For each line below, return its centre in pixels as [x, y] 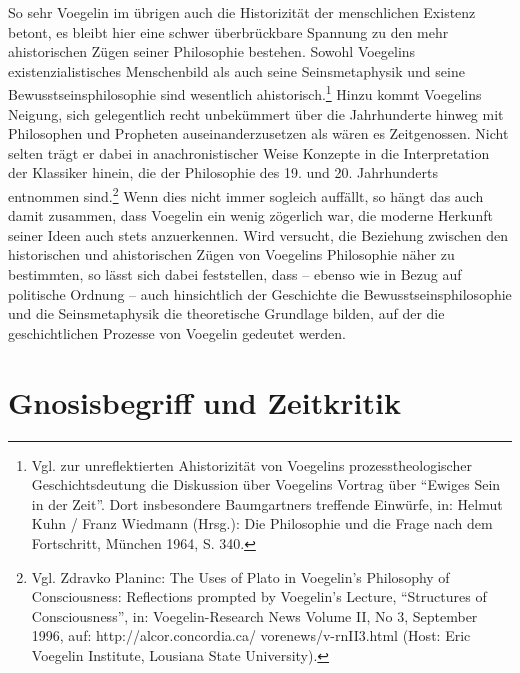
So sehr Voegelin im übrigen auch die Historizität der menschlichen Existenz [242, 12]
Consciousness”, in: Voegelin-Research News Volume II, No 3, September [254, 615]
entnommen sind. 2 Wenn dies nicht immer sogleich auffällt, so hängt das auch [246, 194]
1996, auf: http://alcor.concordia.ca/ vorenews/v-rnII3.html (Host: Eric [251, 635]
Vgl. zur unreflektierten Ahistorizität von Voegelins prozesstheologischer [251, 464]
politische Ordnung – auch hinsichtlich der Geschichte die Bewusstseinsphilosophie [260, 293]
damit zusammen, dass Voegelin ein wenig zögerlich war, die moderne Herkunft [250, 215]
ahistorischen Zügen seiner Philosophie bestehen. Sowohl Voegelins [212, 51]
